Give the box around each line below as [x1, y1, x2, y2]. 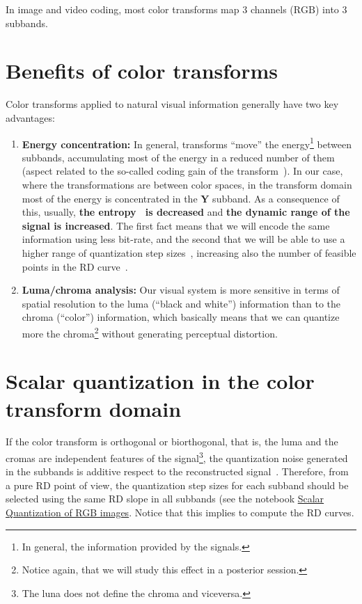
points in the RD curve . [22, 259, 128, 273]
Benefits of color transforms [6, 56, 278, 85]
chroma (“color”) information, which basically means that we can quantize [22, 310, 340, 324]
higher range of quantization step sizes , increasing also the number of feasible [22, 245, 356, 260]
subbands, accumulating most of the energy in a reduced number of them [22, 150, 335, 164]
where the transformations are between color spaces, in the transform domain [22, 177, 352, 191]
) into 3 [315, 2, 347, 16]
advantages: [6, 110, 55, 125]
